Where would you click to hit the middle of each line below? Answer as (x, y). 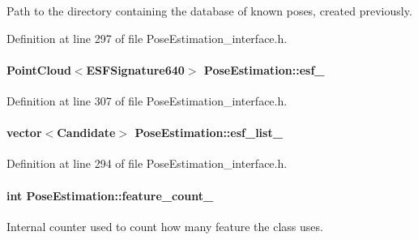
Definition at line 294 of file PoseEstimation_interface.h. (147, 163)
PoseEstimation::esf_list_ (209, 133)
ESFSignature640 (135, 69)
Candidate (86, 133)
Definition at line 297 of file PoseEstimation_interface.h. (147, 38)
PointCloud (39, 69)
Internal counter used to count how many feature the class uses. (165, 226)
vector (24, 133)
